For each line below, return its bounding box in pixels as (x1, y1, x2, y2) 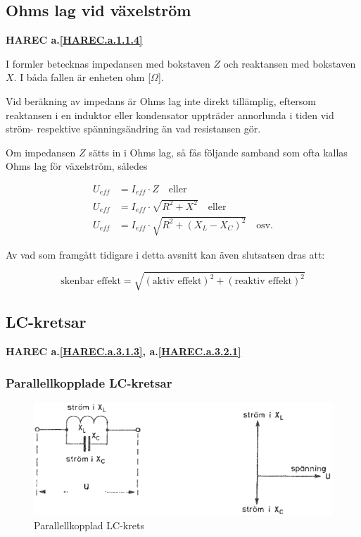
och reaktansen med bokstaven (223, 56, 356, 70)
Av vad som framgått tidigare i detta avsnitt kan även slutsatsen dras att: (6, 247, 325, 261)
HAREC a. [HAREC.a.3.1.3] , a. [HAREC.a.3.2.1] (6, 344, 241, 359)
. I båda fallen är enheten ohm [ (13, 70, 151, 85)
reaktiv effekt (234, 276, 293, 287)
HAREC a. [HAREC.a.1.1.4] (6, 32, 143, 47)
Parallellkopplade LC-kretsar (6, 374, 172, 391)
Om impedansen (6, 144, 76, 159)
